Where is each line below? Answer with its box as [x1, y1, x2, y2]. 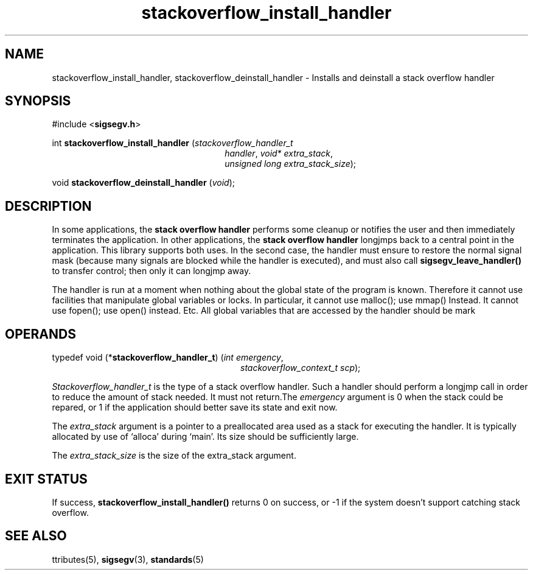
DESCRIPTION [5, 198, 92, 214]
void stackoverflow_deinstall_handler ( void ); [52, 177, 235, 188]
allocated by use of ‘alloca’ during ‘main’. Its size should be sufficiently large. [52, 431, 359, 442]
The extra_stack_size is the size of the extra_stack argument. [52, 450, 296, 461]
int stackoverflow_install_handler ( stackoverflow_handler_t [52, 138, 293, 149]
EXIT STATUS [5, 471, 88, 487]
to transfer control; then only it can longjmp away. [52, 266, 251, 277]
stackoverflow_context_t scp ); [240, 362, 361, 373]
